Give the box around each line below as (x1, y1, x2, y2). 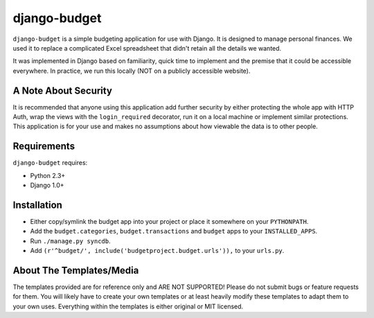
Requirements (12, 141, 75, 152)
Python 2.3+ (30, 171, 66, 179)
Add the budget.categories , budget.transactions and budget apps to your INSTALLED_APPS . (30, 227, 318, 236)
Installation (12, 199, 62, 211)
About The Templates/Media (12, 264, 139, 276)
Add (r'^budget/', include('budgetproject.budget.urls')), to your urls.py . (30, 247, 285, 255)
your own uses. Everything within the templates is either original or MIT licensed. (12, 302, 244, 310)
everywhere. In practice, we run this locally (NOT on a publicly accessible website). (12, 67, 251, 75)
